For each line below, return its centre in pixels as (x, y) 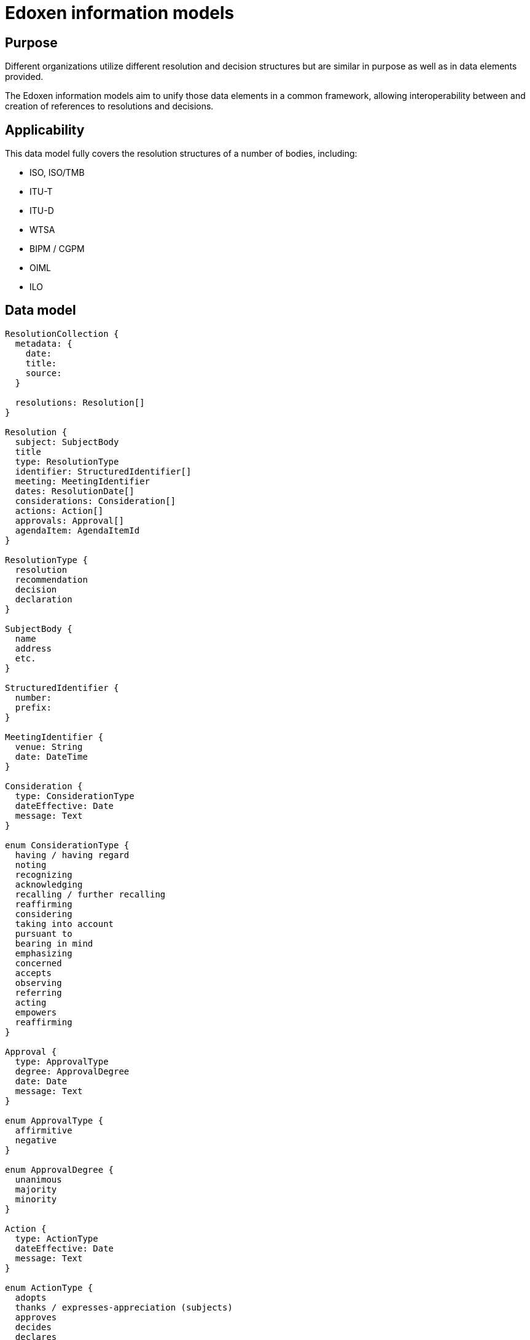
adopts (31, 1297)
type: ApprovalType (62, 1061)
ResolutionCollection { (62, 333)
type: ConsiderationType (75, 796)
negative (36, 1140)
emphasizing (44, 953)
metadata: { (44, 343)
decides (33, 1327)
